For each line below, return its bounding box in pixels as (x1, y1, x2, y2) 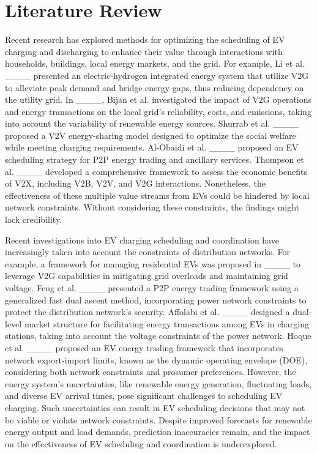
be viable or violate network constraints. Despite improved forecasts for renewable (5, 413, 312, 426)
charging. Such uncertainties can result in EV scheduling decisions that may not (5, 401, 305, 414)
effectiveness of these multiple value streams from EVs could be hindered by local (5, 188, 310, 201)
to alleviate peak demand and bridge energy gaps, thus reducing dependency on (5, 81, 304, 94)
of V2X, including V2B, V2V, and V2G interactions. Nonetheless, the (5, 177, 266, 190)
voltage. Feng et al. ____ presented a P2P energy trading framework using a (5, 281, 299, 294)
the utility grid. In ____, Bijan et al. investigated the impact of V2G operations (5, 93, 312, 106)
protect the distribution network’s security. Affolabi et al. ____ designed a (5, 305, 290, 318)
